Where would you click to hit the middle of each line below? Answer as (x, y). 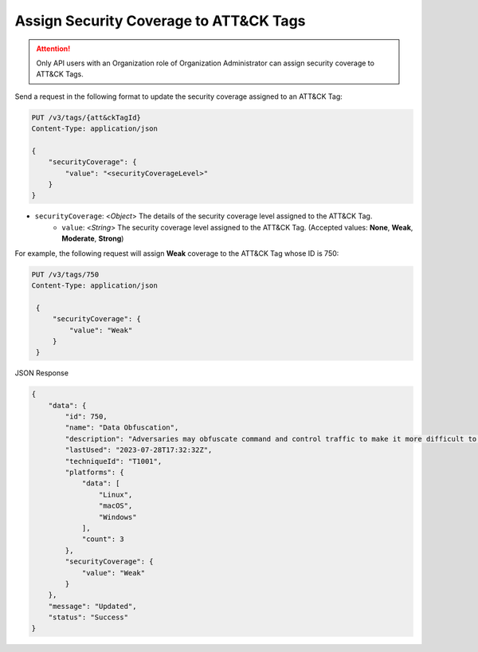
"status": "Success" (88, 617)
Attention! (53, 49)
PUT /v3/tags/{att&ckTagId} (86, 117)
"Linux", (116, 495)
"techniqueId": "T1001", (114, 461)
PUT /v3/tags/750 (65, 274)
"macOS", (116, 506)
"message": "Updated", (92, 606)
